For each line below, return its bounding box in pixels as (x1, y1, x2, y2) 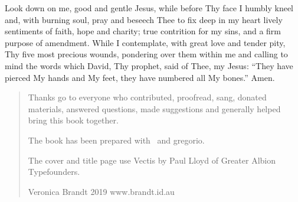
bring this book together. (28, 114, 119, 126)
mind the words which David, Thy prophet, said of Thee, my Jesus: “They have (5, 59, 293, 71)
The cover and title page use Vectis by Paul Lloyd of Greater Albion (28, 154, 276, 166)
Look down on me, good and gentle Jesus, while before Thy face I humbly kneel (5, 2, 294, 14)
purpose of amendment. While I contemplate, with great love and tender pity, (5, 36, 286, 48)
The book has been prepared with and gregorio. (28, 133, 205, 146)
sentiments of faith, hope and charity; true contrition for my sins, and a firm (5, 25, 281, 37)
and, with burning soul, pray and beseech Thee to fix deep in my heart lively (5, 13, 283, 25)
